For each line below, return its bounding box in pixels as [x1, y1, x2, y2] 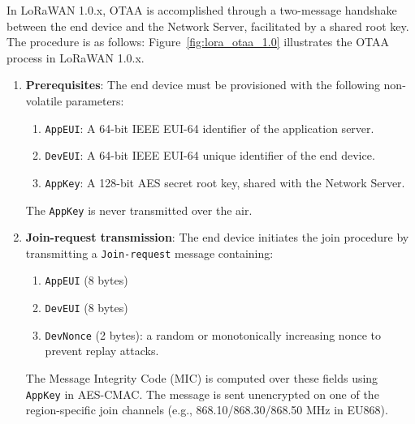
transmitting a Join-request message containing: [25, 244, 274, 261]
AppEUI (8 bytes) [45, 272, 128, 289]
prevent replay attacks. [45, 342, 159, 359]
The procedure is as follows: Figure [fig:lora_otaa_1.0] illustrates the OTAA [6, 33, 389, 50]
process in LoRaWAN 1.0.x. [6, 49, 145, 66]
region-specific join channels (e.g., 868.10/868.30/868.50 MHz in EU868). [25, 401, 388, 418]
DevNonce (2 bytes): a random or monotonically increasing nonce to [45, 326, 381, 343]
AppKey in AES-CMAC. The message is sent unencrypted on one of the [25, 385, 379, 402]
